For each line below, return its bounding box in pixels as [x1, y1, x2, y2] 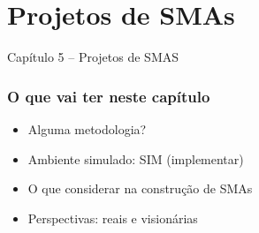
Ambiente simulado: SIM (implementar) [27, 149, 244, 168]
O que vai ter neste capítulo [7, 85, 210, 107]
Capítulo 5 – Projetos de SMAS [7, 48, 179, 66]
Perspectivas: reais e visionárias [27, 208, 198, 227]
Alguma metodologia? [27, 119, 147, 138]
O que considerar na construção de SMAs [27, 179, 253, 198]
